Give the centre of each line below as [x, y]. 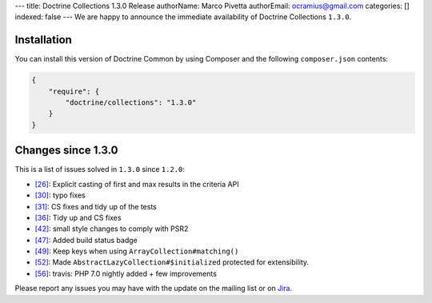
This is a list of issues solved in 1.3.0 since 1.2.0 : [100, 169]
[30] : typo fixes [60, 195]
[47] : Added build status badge [86, 240]
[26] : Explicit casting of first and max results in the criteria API [137, 184]
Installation [43, 40]
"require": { [74, 91]
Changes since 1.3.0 [67, 151]
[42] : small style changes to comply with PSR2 [112, 229]
